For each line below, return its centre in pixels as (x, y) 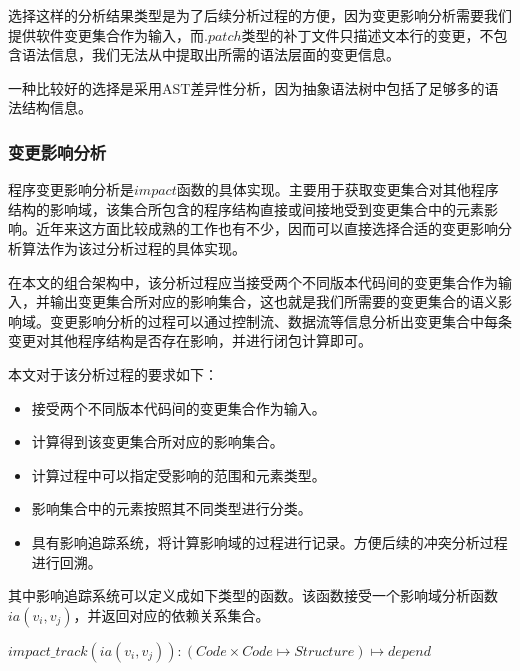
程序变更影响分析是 (71, 189)
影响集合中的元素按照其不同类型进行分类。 (171, 508)
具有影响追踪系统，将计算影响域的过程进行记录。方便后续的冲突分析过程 (269, 541)
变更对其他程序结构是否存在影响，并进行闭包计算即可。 (190, 340)
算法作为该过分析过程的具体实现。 (133, 247)
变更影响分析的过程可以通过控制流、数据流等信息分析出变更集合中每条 (280, 320)
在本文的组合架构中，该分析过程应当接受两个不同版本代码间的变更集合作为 (253, 281)
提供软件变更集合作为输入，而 (106, 34)
